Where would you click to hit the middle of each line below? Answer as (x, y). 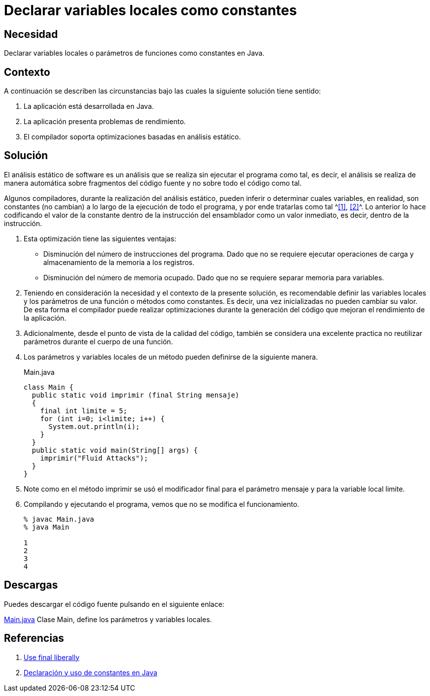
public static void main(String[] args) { (115, 450)
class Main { (49, 387)
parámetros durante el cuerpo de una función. (98, 341)
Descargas (31, 585)
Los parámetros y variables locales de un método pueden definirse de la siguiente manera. (171, 357)
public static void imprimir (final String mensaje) (136, 395)
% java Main (46, 527)
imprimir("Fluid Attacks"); (94, 458)
